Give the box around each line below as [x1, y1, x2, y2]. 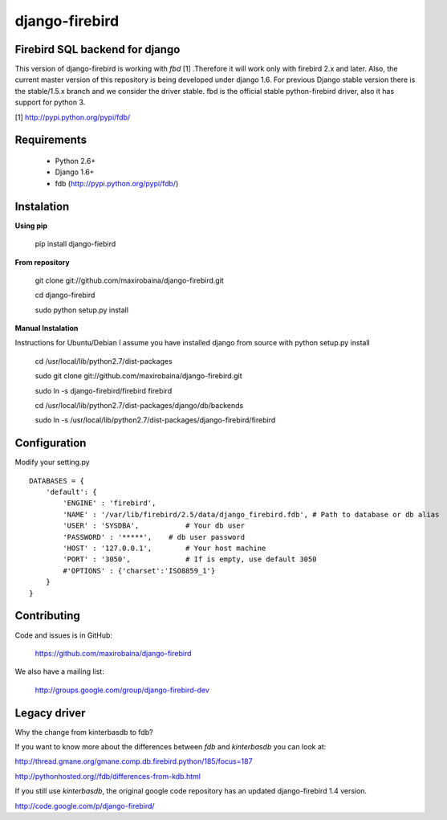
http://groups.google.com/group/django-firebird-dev [35, 685, 210, 695]
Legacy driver [14, 706, 86, 720]
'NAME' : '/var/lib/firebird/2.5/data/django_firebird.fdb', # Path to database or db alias [63, 510, 440, 519]
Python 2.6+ [55, 157, 96, 166]
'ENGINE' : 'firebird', [63, 499, 156, 508]
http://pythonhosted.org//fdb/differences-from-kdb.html [14, 771, 201, 781]
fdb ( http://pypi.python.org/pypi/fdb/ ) [55, 178, 179, 188]
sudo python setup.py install [35, 305, 128, 315]
